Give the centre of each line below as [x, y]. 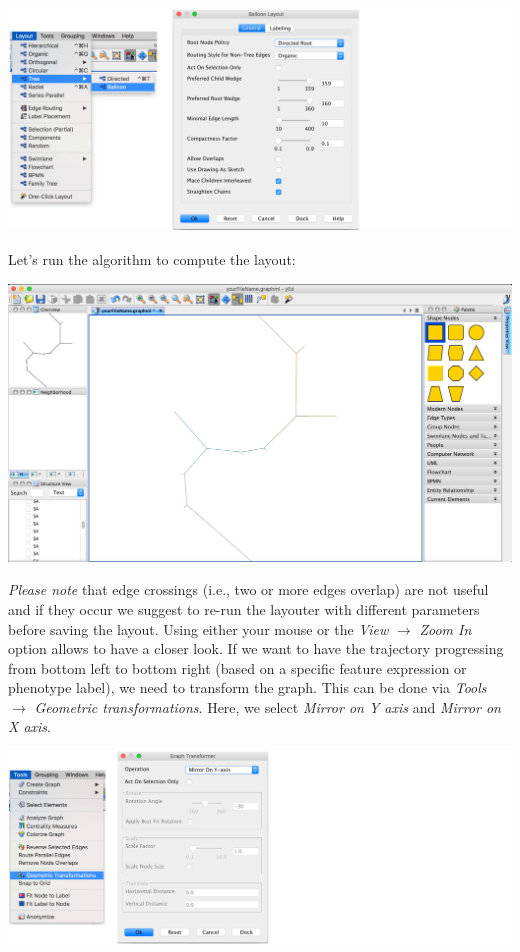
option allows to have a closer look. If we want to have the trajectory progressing [256, 648]
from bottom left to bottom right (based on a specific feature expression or [237, 667]
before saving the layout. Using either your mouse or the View [198, 628]
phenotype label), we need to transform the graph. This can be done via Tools [247, 687]
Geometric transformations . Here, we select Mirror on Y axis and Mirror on [267, 706]
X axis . [29, 726]
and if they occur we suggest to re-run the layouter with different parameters [244, 608]
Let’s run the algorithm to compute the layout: [152, 259]
